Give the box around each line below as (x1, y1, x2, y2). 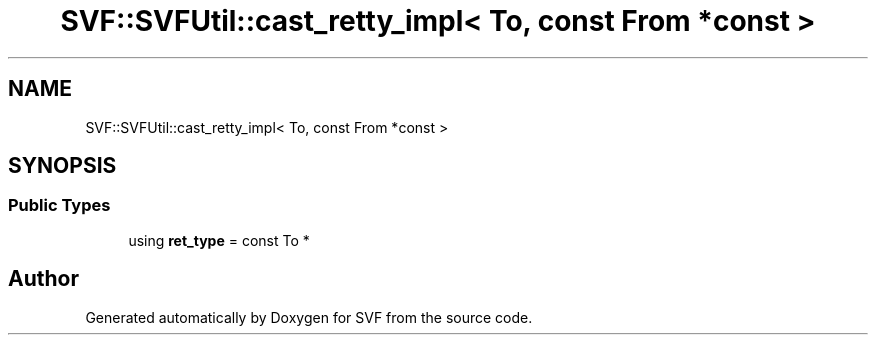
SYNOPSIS (8, 153, 117, 179)
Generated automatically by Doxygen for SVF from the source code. (85, 308, 533, 326)
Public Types (8, 195, 111, 216)
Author (8, 266, 79, 292)
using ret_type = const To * (128, 231, 310, 249)
